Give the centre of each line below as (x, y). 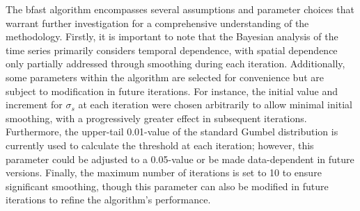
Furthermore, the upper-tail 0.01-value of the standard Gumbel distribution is (172, 132)
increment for (34, 104)
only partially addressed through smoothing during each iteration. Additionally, (175, 64)
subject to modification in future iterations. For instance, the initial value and (172, 91)
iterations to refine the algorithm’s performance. (108, 200)
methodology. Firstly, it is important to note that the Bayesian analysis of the (172, 36)
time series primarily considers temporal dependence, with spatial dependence (172, 50)
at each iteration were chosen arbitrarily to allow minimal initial (215, 104)
